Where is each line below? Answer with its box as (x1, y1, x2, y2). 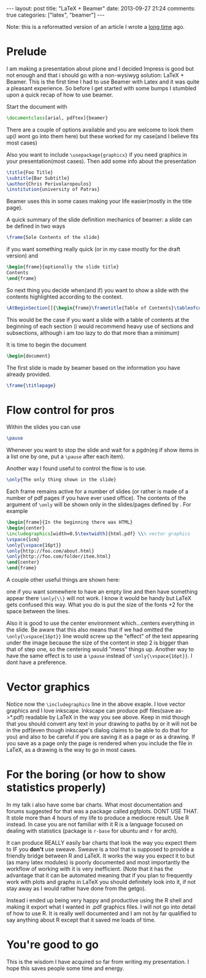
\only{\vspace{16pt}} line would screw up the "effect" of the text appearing (6, 633, 199, 640)
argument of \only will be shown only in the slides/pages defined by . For (6, 501, 192, 508)
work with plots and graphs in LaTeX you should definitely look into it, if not (6, 878, 196, 885)
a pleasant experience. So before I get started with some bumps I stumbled (6, 84, 197, 92)
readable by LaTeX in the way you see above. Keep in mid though (25, 713, 191, 721)
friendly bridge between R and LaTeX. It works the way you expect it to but (6, 852, 195, 859)
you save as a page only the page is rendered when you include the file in (6, 739, 193, 747)
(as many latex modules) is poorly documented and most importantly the (6, 858, 190, 866)
